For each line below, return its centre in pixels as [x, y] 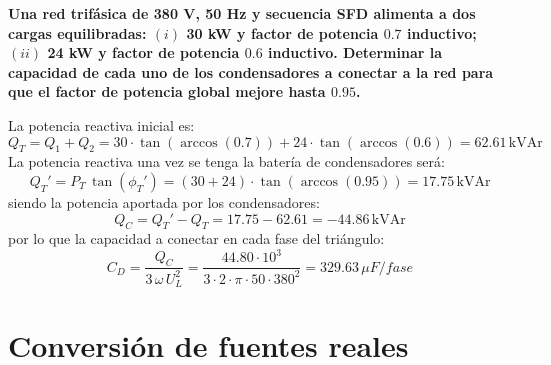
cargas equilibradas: [77, 32]
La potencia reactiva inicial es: [101, 124]
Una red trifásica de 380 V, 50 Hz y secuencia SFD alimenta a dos [242, 13]
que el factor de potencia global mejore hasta [167, 91]
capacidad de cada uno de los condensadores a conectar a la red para [251, 71]
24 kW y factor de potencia [143, 52]
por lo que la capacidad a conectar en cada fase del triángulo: [196, 238]
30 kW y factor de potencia [282, 32]
